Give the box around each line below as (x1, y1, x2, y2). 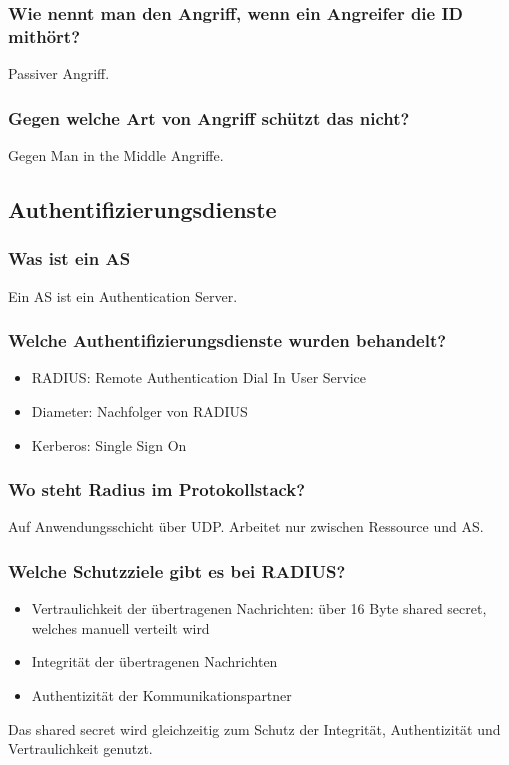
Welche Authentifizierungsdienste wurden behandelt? (8, 328, 447, 353)
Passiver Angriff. (8, 63, 110, 84)
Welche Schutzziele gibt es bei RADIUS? (8, 558, 346, 583)
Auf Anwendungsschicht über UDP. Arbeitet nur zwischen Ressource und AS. (8, 516, 484, 537)
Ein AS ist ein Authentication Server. (8, 285, 238, 306)
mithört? (8, 23, 81, 48)
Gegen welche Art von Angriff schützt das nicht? (8, 105, 410, 130)
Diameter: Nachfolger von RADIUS (31, 400, 248, 421)
